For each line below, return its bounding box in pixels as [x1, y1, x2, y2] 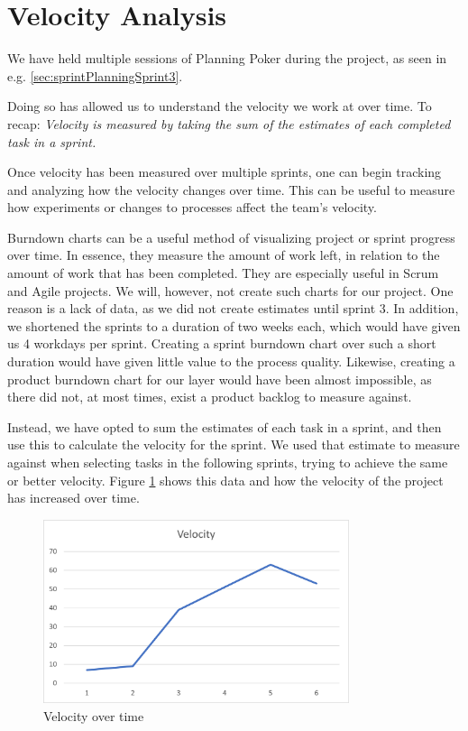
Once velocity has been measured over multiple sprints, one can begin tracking [7, 162, 442, 181]
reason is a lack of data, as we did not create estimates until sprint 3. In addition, [7, 299, 459, 318]
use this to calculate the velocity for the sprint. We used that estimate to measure [7, 435, 460, 454]
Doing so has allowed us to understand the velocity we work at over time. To [7, 97, 432, 116]
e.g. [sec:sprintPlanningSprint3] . [7, 66, 183, 85]
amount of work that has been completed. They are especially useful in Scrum [7, 264, 439, 282]
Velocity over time [43, 707, 144, 726]
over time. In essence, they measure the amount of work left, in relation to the [7, 245, 440, 264]
